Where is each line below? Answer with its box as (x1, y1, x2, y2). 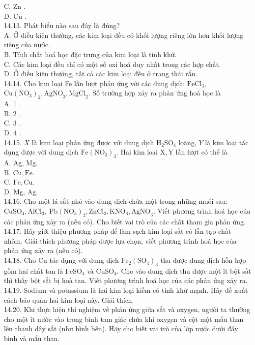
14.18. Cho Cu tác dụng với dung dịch (4, 255, 119, 265)
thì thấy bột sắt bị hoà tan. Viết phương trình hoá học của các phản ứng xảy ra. (4, 275, 248, 285)
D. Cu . (4, 10, 27, 21)
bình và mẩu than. (4, 333, 60, 343)
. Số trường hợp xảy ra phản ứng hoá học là (88, 88, 221, 98)
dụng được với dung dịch (4, 147, 79, 157)
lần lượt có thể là (175, 147, 227, 157)
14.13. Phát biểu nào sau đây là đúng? (4, 20, 120, 31)
